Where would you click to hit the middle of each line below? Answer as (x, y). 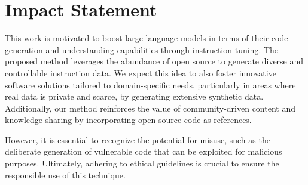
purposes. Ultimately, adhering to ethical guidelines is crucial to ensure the (142, 163)
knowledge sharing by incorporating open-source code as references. (128, 120)
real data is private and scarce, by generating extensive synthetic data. (134, 96)
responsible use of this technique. (65, 175)
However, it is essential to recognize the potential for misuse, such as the (138, 139)
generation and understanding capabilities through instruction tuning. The (142, 49)
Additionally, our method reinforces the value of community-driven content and (150, 108)
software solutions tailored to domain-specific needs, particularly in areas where (150, 84)
